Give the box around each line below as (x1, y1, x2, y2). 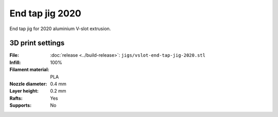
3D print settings (9, 39, 65, 48)
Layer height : (9, 88, 39, 94)
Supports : (9, 102, 32, 108)
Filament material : (9, 66, 49, 73)
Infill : (9, 59, 21, 65)
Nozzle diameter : (9, 81, 47, 87)
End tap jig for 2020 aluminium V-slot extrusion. (9, 26, 111, 32)
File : (9, 52, 19, 58)
